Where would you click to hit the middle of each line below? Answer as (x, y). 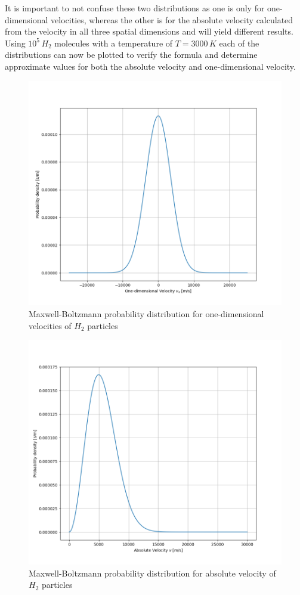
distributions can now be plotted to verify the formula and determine (131, 55)
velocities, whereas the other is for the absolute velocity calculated (172, 19)
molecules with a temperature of (114, 43)
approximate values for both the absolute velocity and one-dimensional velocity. (150, 66)
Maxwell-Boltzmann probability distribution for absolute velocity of (152, 573)
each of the (239, 43)
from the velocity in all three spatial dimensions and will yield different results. (149, 31)
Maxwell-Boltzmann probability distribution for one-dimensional (146, 314)
